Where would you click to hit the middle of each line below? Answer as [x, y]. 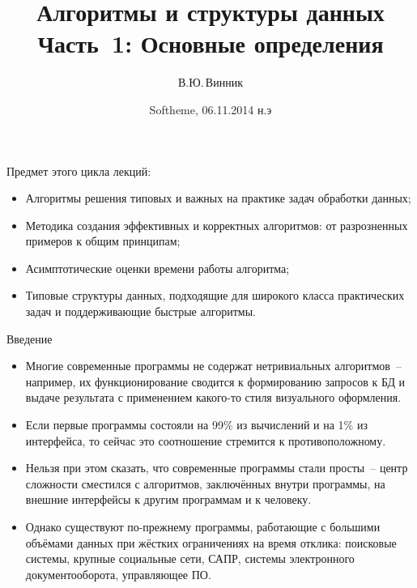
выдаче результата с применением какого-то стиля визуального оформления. [213, 397]
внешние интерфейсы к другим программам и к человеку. [168, 499]
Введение [30, 338]
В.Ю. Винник [211, 82]
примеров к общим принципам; [103, 241]
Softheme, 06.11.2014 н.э [211, 109]
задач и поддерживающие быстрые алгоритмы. [140, 311]
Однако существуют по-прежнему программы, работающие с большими [203, 526]
